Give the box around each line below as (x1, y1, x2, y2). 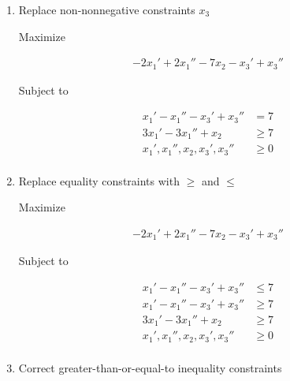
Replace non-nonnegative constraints (18, 2, 195, 17)
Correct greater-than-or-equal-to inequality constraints (18, 359, 282, 375)
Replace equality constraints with (18, 172, 180, 189)
